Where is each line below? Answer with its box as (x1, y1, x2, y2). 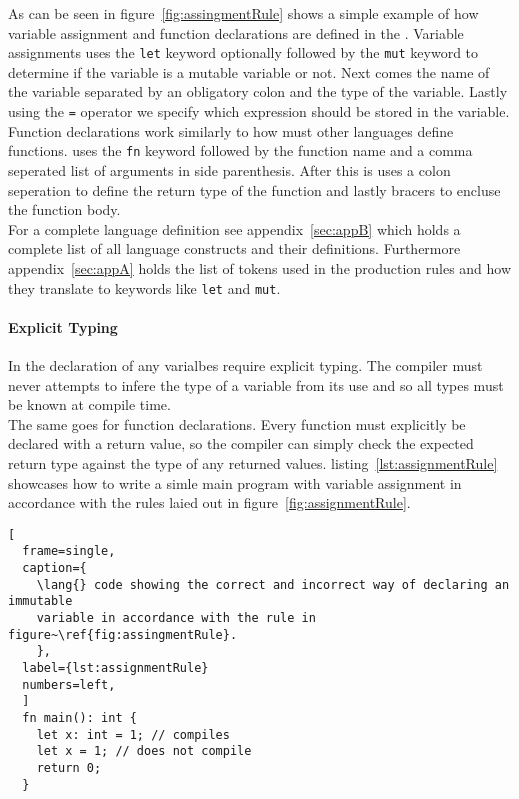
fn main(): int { (22, 710, 137, 725)
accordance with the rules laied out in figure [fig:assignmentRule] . (8, 492, 411, 513)
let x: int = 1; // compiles (36, 727, 230, 742)
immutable (8, 594, 73, 609)
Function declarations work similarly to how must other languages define (8, 120, 454, 141)
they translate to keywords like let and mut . (8, 277, 281, 298)
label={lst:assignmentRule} (22, 660, 209, 675)
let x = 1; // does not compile (36, 744, 252, 759)
